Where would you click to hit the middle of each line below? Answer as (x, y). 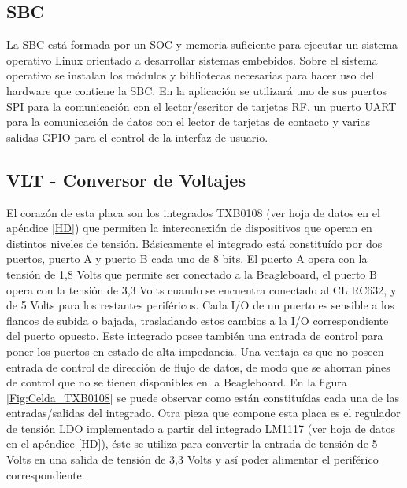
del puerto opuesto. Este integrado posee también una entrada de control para (195, 336)
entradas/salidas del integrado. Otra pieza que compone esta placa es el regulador (203, 413)
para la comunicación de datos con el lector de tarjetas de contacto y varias (188, 122)
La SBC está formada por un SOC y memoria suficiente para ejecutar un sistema (202, 44)
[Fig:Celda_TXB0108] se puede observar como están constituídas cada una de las (203, 397)
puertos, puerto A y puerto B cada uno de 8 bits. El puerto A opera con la (187, 259)
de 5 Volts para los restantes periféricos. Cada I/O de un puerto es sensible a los (200, 305)
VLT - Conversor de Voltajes (126, 179)
